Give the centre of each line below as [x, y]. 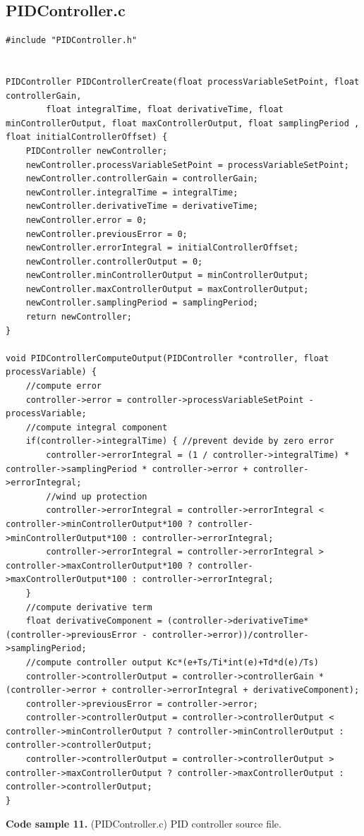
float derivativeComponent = [94, 621]
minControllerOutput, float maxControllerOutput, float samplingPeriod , [183, 123]
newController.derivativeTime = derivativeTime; [142, 206]
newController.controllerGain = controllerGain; [142, 179]
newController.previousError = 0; [107, 234]
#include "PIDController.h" [72, 41]
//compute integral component [97, 427]
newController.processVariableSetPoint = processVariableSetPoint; [187, 165]
